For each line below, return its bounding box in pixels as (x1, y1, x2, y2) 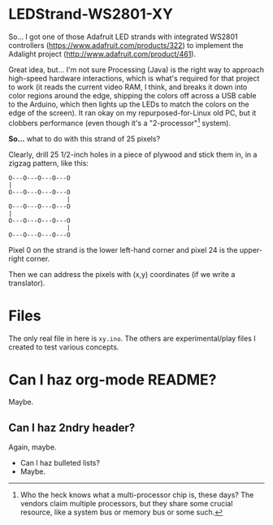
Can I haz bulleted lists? (19, 458, 100, 468)
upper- (239, 245, 262, 254)
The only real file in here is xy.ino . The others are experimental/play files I (8, 333, 256, 343)
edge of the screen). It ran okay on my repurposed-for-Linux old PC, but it (8, 107, 257, 118)
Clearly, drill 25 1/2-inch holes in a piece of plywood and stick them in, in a (8, 150, 258, 159)
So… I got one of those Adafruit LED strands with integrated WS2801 (8, 32, 238, 41)
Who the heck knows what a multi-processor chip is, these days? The (19, 490, 254, 500)
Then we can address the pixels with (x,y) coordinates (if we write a (8, 269, 236, 279)
